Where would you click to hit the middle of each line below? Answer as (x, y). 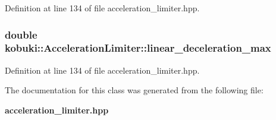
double (21, 34)
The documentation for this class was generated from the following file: (134, 90)
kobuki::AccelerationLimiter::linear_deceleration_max (138, 48)
